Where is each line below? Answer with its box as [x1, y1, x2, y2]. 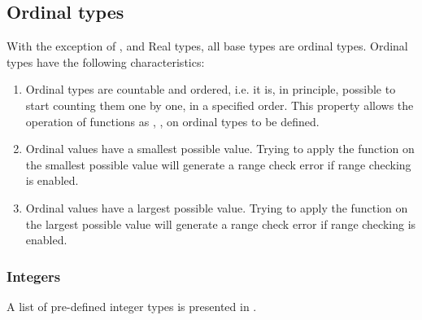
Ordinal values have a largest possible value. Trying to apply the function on [25, 199, 408, 216]
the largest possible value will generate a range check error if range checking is [25, 215, 416, 232]
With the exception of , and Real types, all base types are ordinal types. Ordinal [7, 37, 408, 55]
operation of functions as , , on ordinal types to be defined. [25, 112, 320, 129]
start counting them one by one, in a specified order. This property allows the [25, 96, 414, 113]
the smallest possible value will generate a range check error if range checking [25, 156, 411, 173]
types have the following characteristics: [7, 53, 205, 70]
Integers [7, 265, 61, 286]
